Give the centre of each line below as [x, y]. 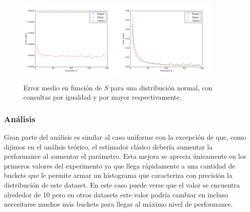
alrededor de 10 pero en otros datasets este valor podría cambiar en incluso [116, 194]
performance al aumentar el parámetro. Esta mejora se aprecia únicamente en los [125, 156]
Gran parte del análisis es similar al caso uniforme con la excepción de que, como [125, 137]
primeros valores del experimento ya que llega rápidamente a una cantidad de [120, 165]
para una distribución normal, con [161, 87]
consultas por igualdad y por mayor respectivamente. [103, 97]
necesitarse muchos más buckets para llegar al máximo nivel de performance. [118, 204]
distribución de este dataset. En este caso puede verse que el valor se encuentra [122, 185]
